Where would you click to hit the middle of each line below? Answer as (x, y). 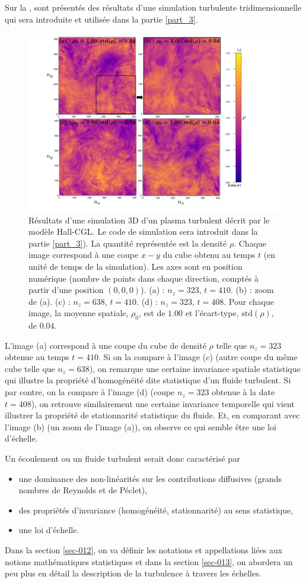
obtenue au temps (37, 357)
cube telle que (30, 368)
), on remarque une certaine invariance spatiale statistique (195, 368)
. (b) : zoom (252, 290)
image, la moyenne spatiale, (79, 313)
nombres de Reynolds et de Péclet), (83, 490)
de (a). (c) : (50, 301)
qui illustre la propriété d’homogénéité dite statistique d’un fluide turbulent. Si (148, 380)
